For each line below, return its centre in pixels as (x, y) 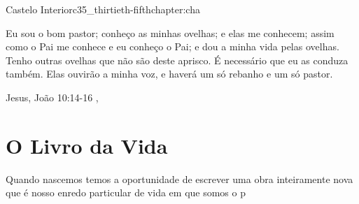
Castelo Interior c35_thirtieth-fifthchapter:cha (103, 9)
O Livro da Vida (87, 145)
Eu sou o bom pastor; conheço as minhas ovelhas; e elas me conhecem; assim (170, 32)
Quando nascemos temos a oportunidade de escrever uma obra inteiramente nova (179, 178)
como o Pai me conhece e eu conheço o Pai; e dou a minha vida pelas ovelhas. (173, 46)
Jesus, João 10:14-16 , (52, 97)
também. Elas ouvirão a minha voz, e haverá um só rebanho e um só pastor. (169, 74)
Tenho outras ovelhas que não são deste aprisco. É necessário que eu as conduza (177, 60)
